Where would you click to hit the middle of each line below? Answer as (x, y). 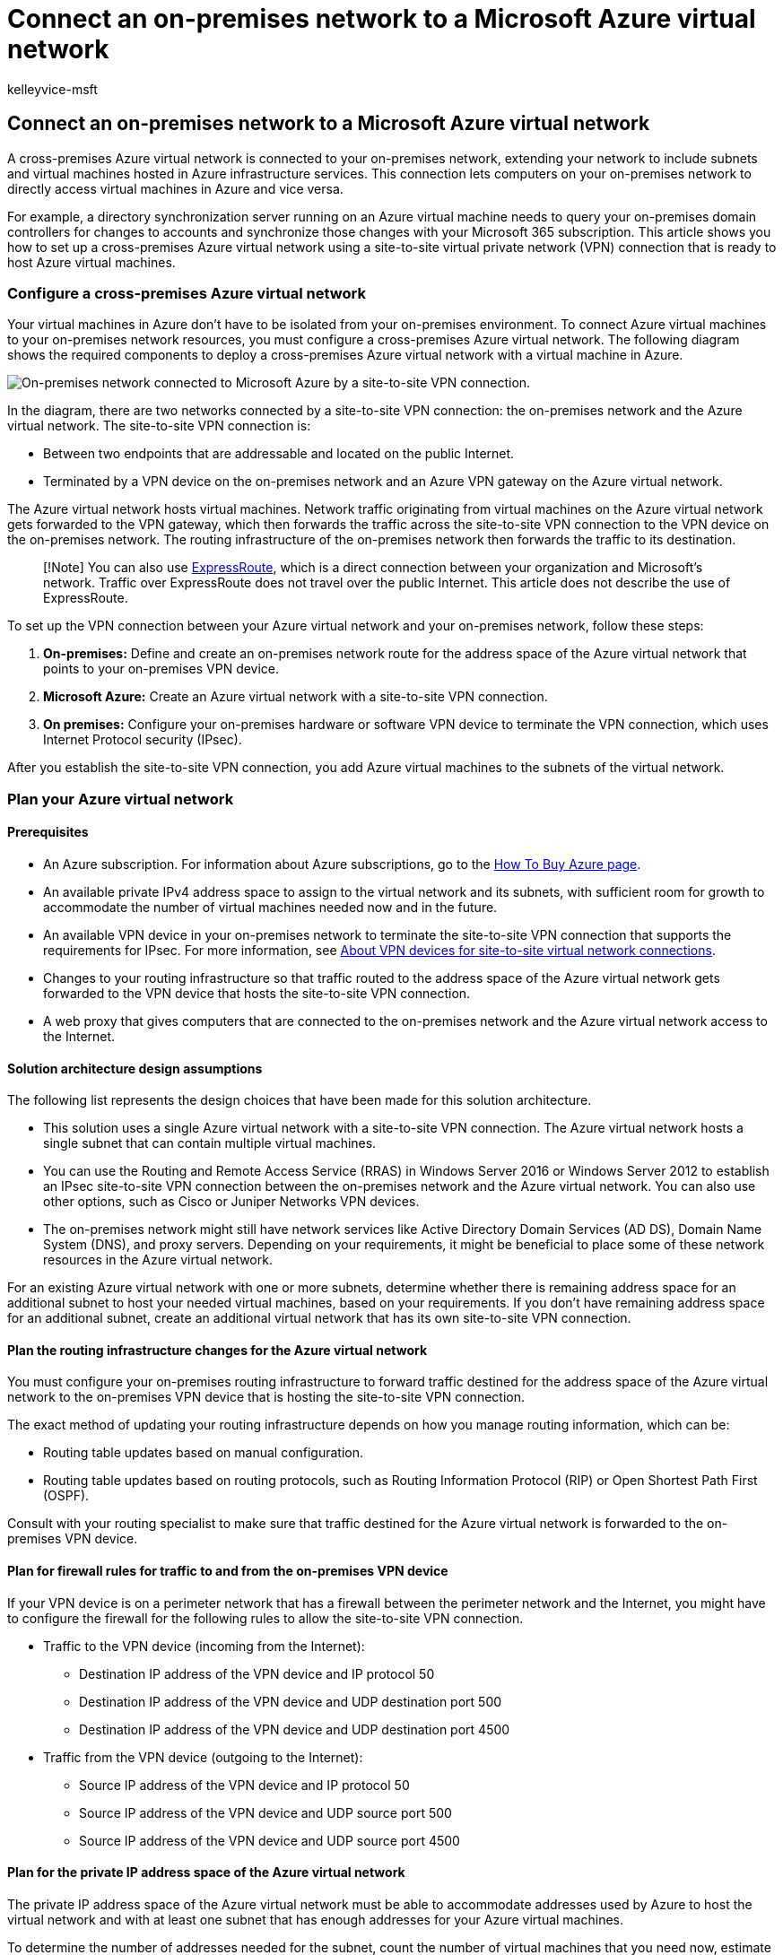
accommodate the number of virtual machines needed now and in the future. (270, 907)
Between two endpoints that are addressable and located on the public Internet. (279, 454)
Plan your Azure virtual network (121, 799)
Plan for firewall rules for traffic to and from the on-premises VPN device (228, 1570)
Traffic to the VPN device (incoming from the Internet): (204, 1646)
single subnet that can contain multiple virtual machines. (210, 1143)
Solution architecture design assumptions (135, 1068)
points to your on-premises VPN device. (161, 669)
